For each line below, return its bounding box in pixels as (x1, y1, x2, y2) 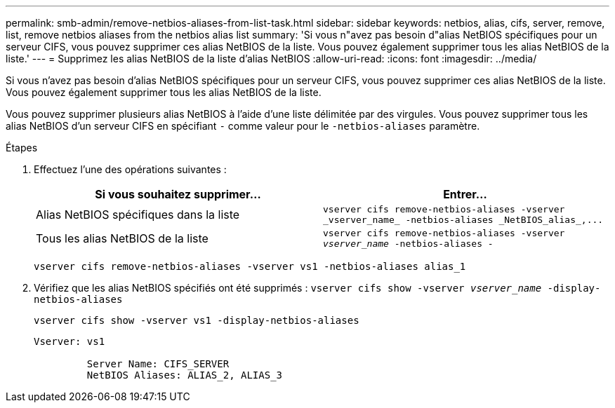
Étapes (6, 142, 38, 154)
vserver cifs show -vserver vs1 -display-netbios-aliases (34, 315, 359, 326)
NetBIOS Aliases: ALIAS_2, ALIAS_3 (86, 369, 283, 381)
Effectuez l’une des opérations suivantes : (34, 163, 227, 175)
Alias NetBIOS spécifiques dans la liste (36, 208, 240, 222)
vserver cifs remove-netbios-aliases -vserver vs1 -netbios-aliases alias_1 (34, 261, 466, 272)
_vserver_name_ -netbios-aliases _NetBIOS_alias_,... (323, 215, 604, 225)
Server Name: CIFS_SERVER (86, 358, 230, 369)
